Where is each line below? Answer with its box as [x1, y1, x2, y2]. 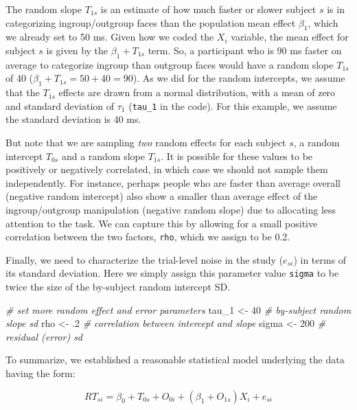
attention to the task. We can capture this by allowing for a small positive [5, 216, 318, 230]
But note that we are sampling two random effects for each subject [5, 135, 286, 150]
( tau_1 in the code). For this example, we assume [128, 98, 337, 113]
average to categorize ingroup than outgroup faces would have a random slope [5, 57, 334, 71]
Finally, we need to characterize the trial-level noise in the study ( [5, 252, 284, 266]
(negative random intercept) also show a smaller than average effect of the [5, 189, 318, 203]
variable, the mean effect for [231, 30, 349, 44]
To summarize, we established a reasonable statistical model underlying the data [5, 352, 345, 367]
